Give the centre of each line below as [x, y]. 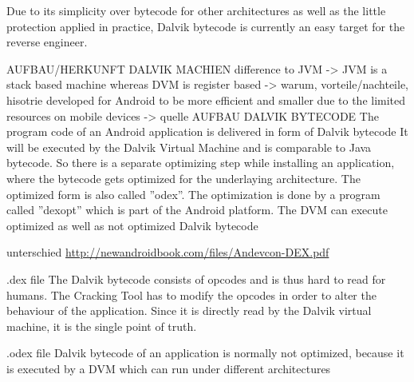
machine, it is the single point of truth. [102, 326]
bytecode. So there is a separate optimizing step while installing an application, [201, 163]
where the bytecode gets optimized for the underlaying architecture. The [183, 178]
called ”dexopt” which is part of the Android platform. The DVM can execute [197, 210]
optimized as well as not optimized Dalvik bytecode [132, 225]
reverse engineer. [47, 42]
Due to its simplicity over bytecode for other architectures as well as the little [196, 10]
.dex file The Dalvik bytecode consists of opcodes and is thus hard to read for [196, 279]
